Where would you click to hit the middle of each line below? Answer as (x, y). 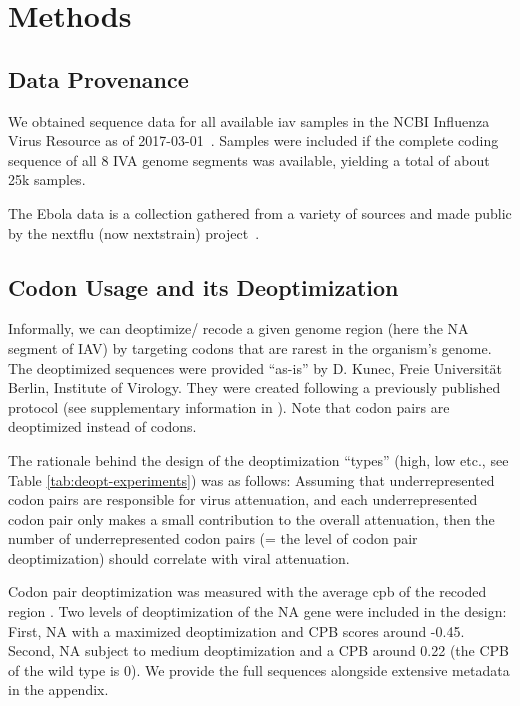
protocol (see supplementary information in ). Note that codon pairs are (229, 406)
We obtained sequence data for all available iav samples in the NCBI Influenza (249, 120)
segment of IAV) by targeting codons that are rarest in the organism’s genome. (250, 347)
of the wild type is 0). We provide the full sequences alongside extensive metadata (259, 669)
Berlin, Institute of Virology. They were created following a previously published (254, 387)
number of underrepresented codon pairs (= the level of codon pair (213, 538)
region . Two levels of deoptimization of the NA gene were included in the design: (257, 611)
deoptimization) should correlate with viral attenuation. (179, 557)
